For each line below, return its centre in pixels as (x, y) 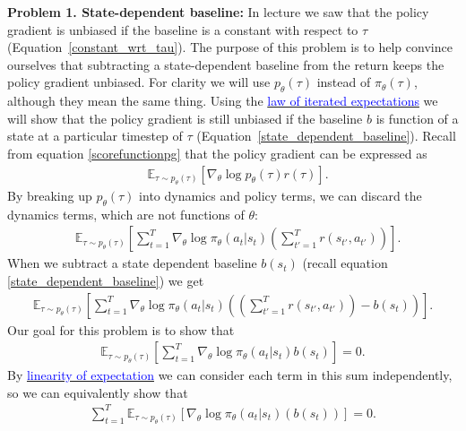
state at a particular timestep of (95, 136)
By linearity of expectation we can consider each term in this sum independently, (230, 375)
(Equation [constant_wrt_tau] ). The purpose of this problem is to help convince (230, 47)
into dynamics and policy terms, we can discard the (280, 195)
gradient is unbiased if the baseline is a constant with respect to (183, 29)
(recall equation (345, 263)
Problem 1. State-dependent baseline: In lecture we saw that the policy (218, 12)
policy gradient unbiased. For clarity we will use (139, 82)
